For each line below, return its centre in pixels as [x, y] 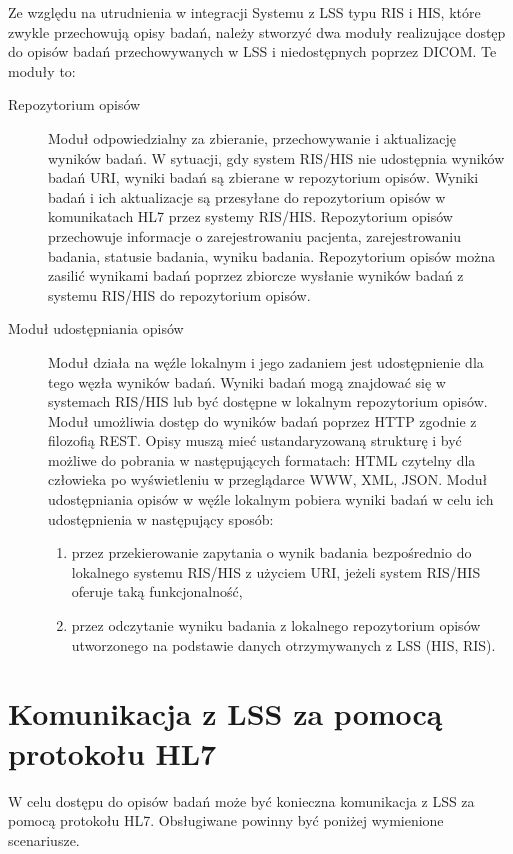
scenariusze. [44, 839]
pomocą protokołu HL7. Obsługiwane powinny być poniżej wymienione [226, 820]
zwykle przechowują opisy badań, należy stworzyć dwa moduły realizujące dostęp [257, 31]
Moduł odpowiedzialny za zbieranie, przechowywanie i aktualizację [252, 137]
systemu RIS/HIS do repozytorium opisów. [179, 294]
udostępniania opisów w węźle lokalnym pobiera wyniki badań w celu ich [271, 499]
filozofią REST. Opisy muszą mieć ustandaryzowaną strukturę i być [255, 440]
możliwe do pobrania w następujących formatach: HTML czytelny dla [262, 459]
